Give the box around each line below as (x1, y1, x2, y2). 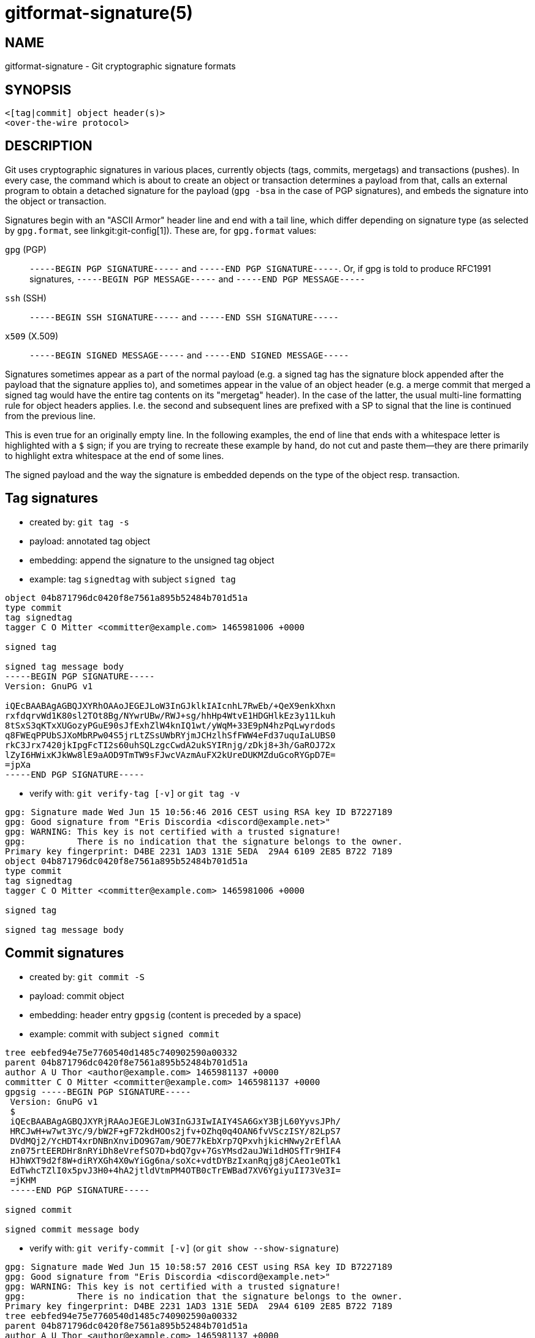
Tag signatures (5, 490, 98, 506)
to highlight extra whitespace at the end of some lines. (5, 450, 224, 461)
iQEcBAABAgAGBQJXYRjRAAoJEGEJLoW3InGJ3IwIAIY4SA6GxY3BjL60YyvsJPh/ (10, 1116, 341, 1126)
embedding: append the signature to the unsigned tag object (29, 554, 275, 565)
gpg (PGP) (5, 244, 47, 255)
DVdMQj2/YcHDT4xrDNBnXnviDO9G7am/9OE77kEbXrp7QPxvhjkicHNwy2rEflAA (10, 1135, 341, 1146)
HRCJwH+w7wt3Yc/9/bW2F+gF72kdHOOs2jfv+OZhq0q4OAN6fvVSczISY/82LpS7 (10, 1126, 341, 1136)
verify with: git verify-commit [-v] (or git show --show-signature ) (29, 1242, 339, 1253)
